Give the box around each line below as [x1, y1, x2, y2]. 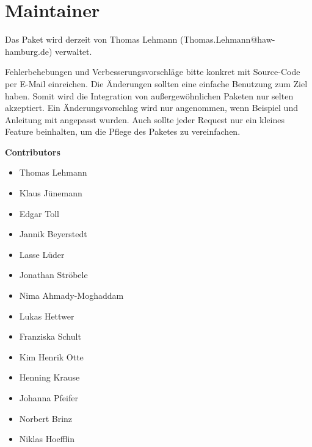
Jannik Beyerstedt [19, 227, 87, 240]
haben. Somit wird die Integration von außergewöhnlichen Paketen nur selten [5, 89, 294, 102]
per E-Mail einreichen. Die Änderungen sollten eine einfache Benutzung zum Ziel [5, 77, 308, 90]
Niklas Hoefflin [19, 432, 75, 445]
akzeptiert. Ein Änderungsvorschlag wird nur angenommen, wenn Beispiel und [5, 101, 298, 114]
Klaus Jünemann [19, 187, 82, 199]
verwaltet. [55, 45, 92, 57]
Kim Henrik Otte [19, 350, 84, 363]
